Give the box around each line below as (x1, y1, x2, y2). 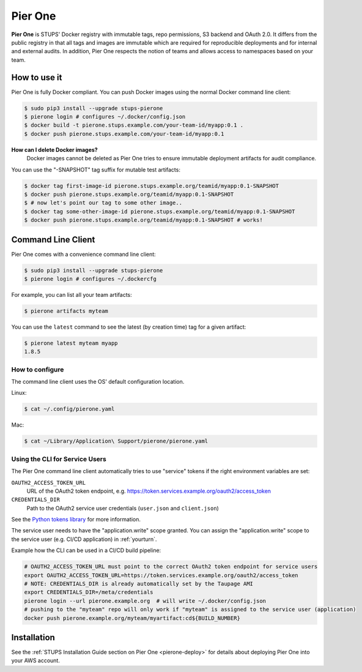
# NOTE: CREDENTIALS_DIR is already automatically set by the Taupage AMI (24, 580, 254, 587)
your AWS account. (11, 657, 61, 664)
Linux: (11, 389, 27, 397)
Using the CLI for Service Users (11, 455, 106, 463)
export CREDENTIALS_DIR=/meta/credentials (24, 589, 153, 596)
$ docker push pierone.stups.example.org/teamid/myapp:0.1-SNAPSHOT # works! (24, 217, 263, 223)
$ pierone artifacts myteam (24, 307, 108, 315)
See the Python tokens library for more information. (11, 516, 141, 523)
